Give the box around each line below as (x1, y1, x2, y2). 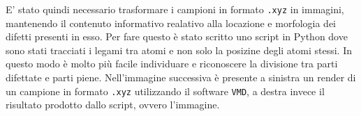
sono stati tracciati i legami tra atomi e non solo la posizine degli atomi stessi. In (6, 42, 353, 57)
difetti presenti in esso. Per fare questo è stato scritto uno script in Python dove (6, 29, 348, 44)
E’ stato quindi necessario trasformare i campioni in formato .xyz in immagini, (6, 2, 344, 16)
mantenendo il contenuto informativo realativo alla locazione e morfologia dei (6, 15, 337, 30)
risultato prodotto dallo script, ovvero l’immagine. (6, 97, 220, 112)
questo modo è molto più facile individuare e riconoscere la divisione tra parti (6, 56, 338, 71)
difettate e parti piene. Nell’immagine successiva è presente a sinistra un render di (6, 70, 356, 85)
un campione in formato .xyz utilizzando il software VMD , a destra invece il (6, 83, 325, 98)
